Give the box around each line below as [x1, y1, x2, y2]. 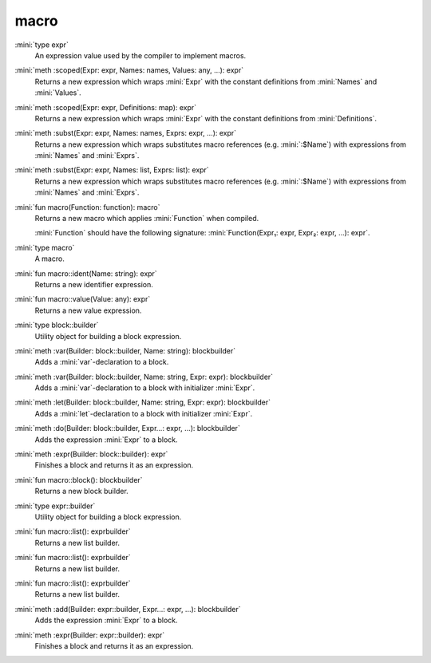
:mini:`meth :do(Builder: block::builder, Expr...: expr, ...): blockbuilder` [14, 424, 241, 433]
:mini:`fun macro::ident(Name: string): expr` [14, 268, 157, 278]
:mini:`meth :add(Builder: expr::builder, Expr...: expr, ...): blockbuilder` [14, 604, 241, 614]
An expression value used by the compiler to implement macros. [34, 50, 247, 60]
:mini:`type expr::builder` [14, 501, 96, 511]
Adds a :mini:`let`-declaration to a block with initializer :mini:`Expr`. [34, 408, 253, 418]
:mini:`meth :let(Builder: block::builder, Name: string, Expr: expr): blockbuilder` [14, 397, 271, 407]
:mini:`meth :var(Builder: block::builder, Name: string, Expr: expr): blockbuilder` [14, 372, 274, 381]
